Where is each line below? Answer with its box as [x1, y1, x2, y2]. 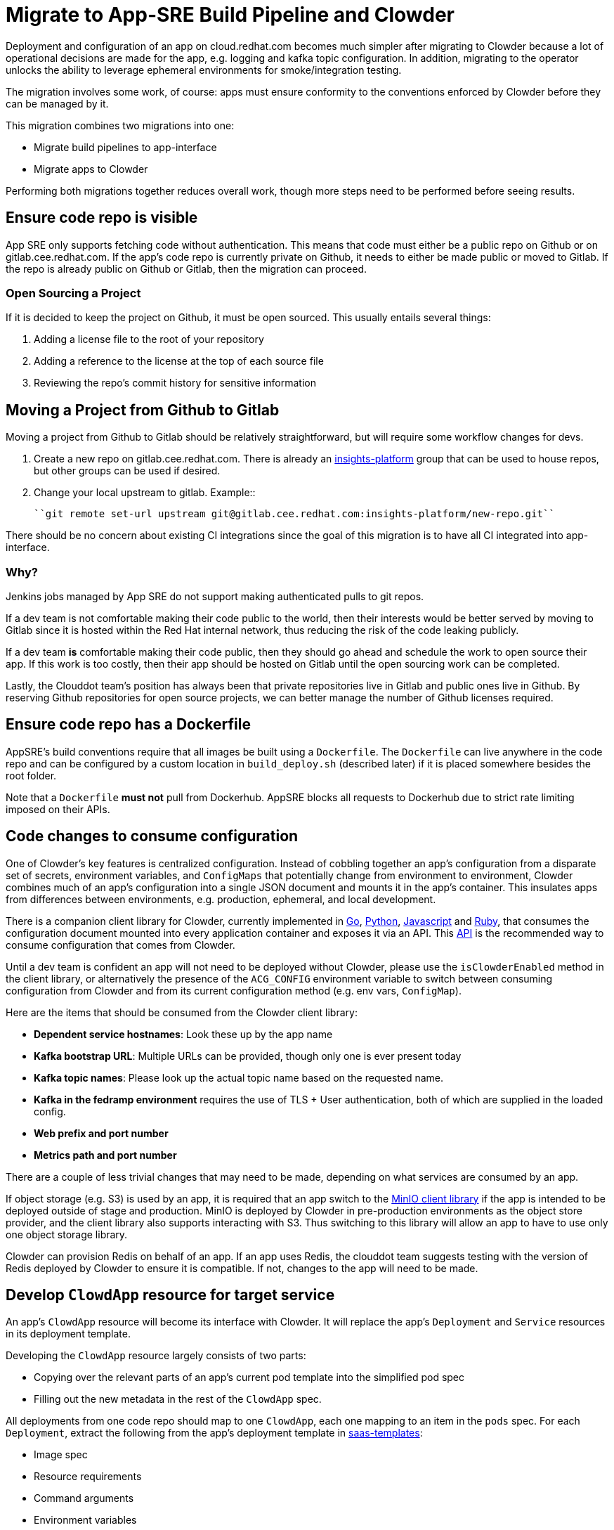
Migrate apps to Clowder [34, 162, 148, 175]
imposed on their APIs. [6, 803, 110, 815]
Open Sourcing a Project [6, 285, 141, 300]
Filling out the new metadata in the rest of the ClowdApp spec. [34, 1393, 322, 1406]
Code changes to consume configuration [6, 827, 299, 845]
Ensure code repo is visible [6, 209, 198, 227]
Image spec [34, 1448, 88, 1461]
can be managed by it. [6, 97, 109, 110]
